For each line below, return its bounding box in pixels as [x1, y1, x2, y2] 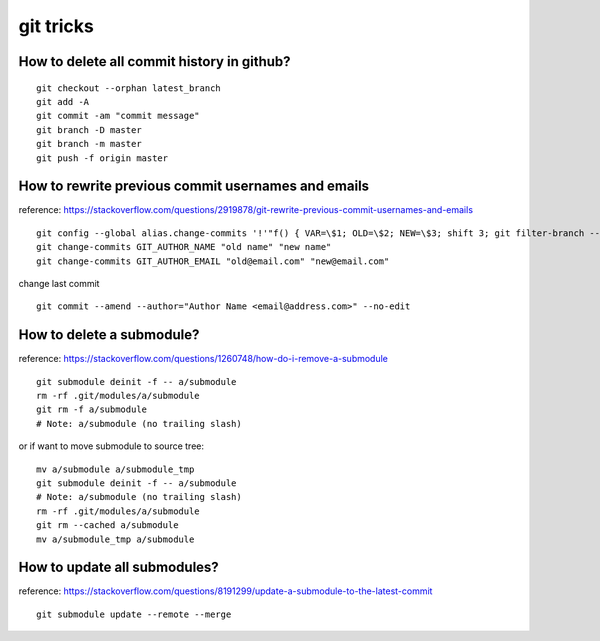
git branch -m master [36, 138, 142, 150]
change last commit [18, 277, 100, 289]
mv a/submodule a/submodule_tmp [36, 463, 195, 475]
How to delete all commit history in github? [18, 53, 291, 70]
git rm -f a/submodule [36, 404, 148, 415]
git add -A [36, 96, 90, 107]
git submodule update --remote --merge [36, 608, 232, 620]
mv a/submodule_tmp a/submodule [36, 533, 195, 545]
